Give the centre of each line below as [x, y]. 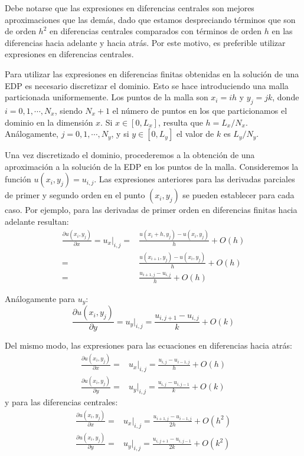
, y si [120, 134]
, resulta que [180, 122]
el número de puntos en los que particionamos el [200, 110]
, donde [286, 97]
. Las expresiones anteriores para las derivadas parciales [195, 179]
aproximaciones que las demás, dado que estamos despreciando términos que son [150, 19]
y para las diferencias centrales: [61, 402]
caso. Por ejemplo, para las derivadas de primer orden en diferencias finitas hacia [151, 210]
